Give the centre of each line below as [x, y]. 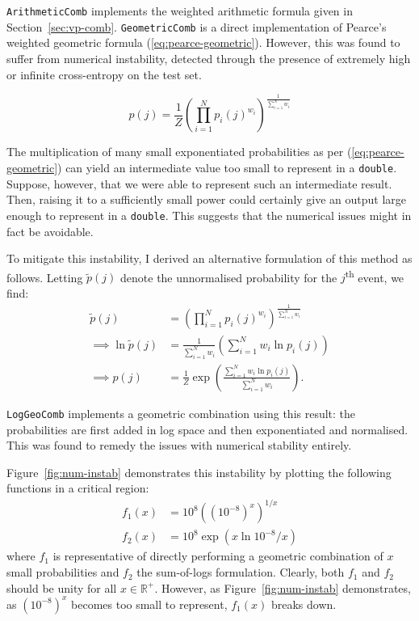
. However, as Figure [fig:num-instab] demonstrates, [283, 587]
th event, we [375, 276]
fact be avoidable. [50, 231]
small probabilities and [63, 572]
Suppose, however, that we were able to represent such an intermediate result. [199, 183]
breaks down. [304, 604]
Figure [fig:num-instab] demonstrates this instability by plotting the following [199, 472]
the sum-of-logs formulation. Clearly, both [241, 572]
